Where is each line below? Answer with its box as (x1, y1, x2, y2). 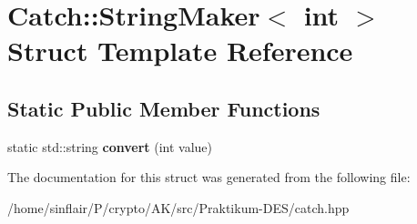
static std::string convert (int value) (7, 137, 212, 156)
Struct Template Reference (7, 32, 353, 69)
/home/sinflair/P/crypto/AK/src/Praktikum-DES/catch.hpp (7, 198, 350, 217)
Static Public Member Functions (7, 94, 320, 122)
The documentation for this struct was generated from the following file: (7, 168, 411, 187)
